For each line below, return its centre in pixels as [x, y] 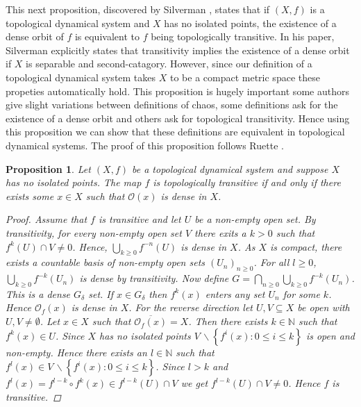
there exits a [220, 232]
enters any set [235, 293]
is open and [330, 335]
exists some [30, 196]
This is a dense [38, 293]
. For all [271, 262]
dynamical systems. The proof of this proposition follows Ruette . [145, 145]
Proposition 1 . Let [48, 168]
